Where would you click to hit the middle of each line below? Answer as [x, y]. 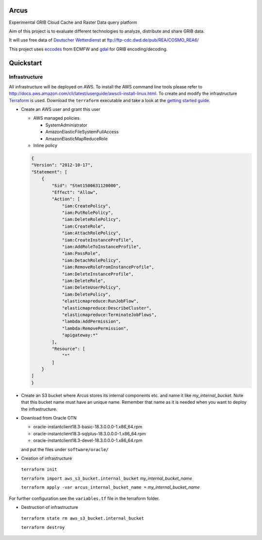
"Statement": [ [49, 172]
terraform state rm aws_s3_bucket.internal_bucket [82, 518]
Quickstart [25, 63]
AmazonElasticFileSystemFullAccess [82, 132]
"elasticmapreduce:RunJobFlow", [100, 301]
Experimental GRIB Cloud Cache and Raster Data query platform [73, 22]
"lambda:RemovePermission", [95, 328]
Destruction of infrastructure [50, 507]
